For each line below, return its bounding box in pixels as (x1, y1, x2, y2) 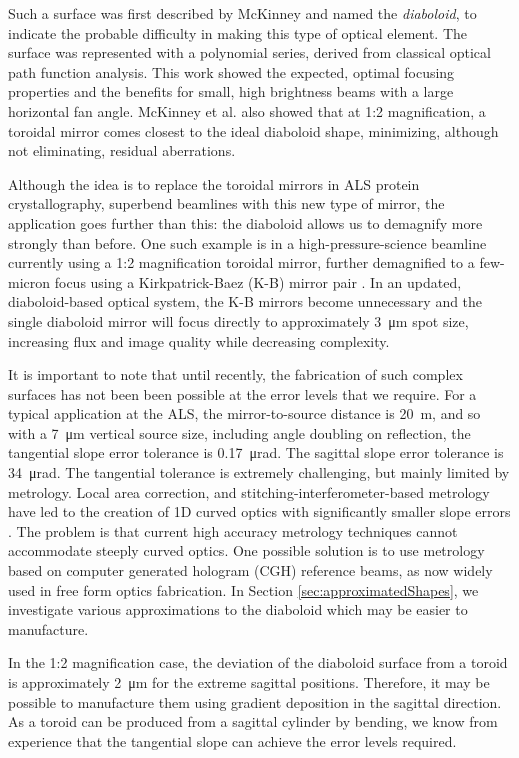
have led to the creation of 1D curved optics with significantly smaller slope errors (8, 501, 511, 522)
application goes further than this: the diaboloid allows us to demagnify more (8, 212, 483, 233)
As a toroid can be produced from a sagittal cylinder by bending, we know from (8, 711, 498, 732)
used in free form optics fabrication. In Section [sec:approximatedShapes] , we (8, 579, 479, 600)
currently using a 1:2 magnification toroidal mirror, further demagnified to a (8, 252, 475, 273)
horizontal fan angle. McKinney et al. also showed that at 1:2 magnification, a (8, 100, 486, 121)
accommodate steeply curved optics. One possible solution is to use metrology (8, 540, 485, 561)
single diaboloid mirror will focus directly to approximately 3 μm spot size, (8, 310, 469, 331)
